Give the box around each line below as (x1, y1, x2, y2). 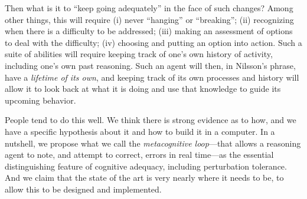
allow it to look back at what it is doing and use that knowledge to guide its (5, 82, 281, 95)
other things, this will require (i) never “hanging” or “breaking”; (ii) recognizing (5, 13, 294, 25)
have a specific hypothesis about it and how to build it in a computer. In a (5, 125, 275, 137)
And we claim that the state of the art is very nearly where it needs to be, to (5, 171, 284, 184)
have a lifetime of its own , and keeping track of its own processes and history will (5, 71, 299, 83)
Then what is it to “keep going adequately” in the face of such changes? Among (5, 2, 293, 14)
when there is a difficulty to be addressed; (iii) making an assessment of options (5, 25, 293, 37)
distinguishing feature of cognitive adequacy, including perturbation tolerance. (5, 160, 287, 172)
